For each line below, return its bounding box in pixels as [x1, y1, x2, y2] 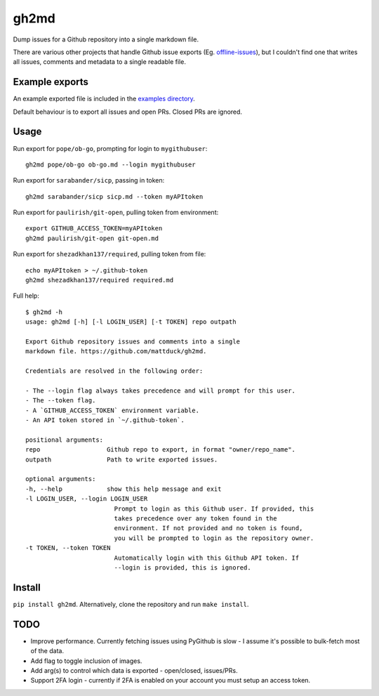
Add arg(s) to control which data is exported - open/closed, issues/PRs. [30, 666, 238, 674]
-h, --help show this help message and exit [25, 485, 222, 493]
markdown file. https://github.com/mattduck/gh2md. [25, 348, 207, 355]
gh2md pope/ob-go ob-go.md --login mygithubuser [25, 160, 196, 169]
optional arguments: [25, 475, 96, 483]
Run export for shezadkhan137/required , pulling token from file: [13, 250, 206, 258]
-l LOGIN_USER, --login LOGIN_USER [25, 495, 148, 503]
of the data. [30, 647, 65, 655]
